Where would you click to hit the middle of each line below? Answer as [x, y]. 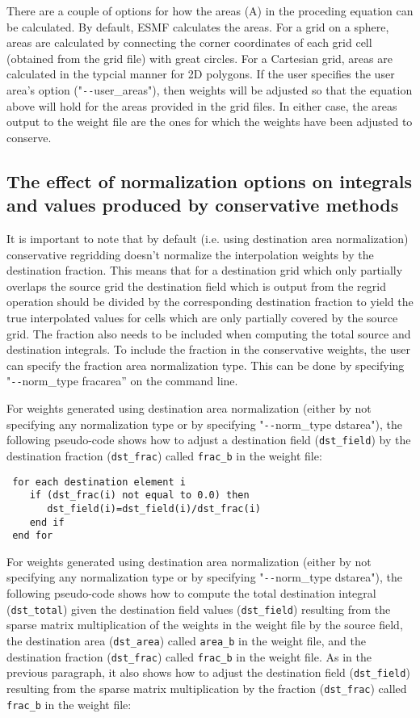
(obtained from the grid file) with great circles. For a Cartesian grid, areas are [199, 58]
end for [33, 536]
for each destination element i [99, 482]
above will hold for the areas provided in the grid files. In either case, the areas [202, 105]
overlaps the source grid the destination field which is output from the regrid [196, 286]
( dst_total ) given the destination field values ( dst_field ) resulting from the [199, 609]
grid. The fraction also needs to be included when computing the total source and [209, 333]
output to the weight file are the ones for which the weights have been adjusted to [210, 122]
